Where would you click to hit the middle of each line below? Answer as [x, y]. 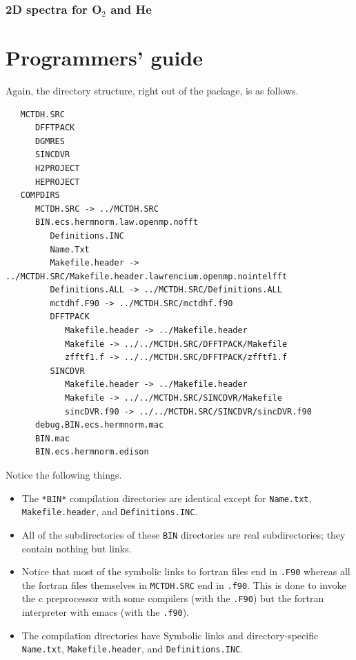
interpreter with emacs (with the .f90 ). [106, 612]
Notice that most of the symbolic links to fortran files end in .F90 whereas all [186, 571]
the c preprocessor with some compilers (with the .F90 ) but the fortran [173, 598]
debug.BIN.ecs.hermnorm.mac [99, 425]
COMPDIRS [40, 196]
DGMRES [50, 141]
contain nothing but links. [77, 548]
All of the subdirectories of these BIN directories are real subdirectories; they [184, 534]
